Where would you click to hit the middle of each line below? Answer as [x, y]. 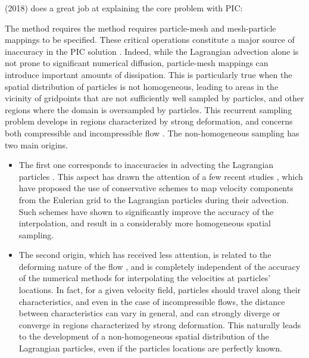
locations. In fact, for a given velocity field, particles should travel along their [160, 290]
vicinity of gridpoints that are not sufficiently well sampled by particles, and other [154, 98]
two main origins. [36, 144]
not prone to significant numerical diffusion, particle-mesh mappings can [137, 63]
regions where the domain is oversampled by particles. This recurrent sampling [149, 109]
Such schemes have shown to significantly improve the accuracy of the [146, 211]
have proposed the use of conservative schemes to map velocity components [156, 188]
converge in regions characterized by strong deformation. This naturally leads [160, 324]
